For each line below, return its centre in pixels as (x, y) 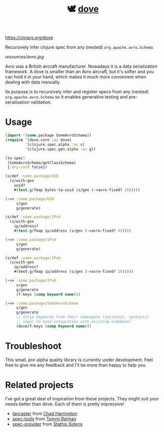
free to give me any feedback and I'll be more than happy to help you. (76, 365)
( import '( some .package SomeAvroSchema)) (48, 135)
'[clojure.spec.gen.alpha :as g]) (61, 149)
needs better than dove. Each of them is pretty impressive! (65, 404)
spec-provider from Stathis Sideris (47, 424)
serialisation (17, 102)
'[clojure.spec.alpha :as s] (55, 144)
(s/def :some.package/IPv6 (33, 258)
